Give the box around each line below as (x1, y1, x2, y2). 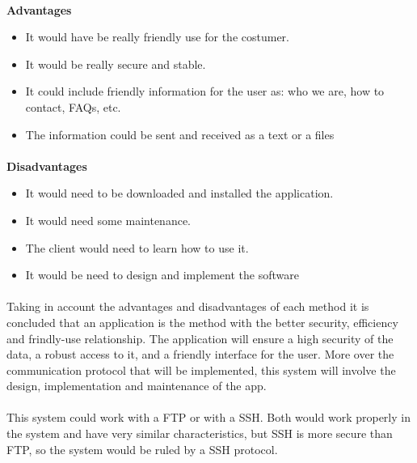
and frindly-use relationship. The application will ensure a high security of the (6, 329, 394, 346)
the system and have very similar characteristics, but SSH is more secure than (6, 425, 393, 442)
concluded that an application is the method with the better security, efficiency (6, 313, 398, 330)
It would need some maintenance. (25, 211, 192, 228)
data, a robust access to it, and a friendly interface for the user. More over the (6, 346, 394, 363)
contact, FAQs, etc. (25, 98, 121, 115)
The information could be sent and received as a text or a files (25, 125, 335, 142)
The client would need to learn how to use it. (25, 239, 249, 256)
